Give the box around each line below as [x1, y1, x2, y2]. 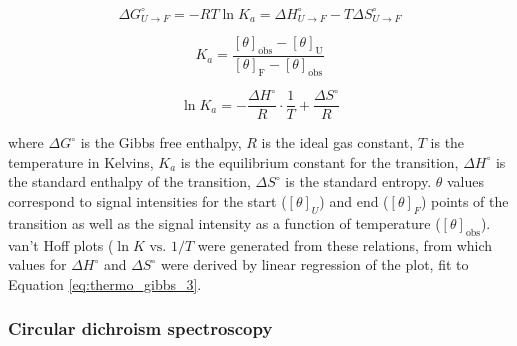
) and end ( [319, 190, 389, 211]
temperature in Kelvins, [8, 151, 154, 172]
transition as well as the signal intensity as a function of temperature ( [8, 212, 441, 233]
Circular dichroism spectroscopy [8, 316, 273, 341]
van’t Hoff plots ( [8, 234, 114, 255]
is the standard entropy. [285, 171, 432, 192]
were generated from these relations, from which [197, 234, 493, 255]
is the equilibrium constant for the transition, [180, 151, 459, 172]
